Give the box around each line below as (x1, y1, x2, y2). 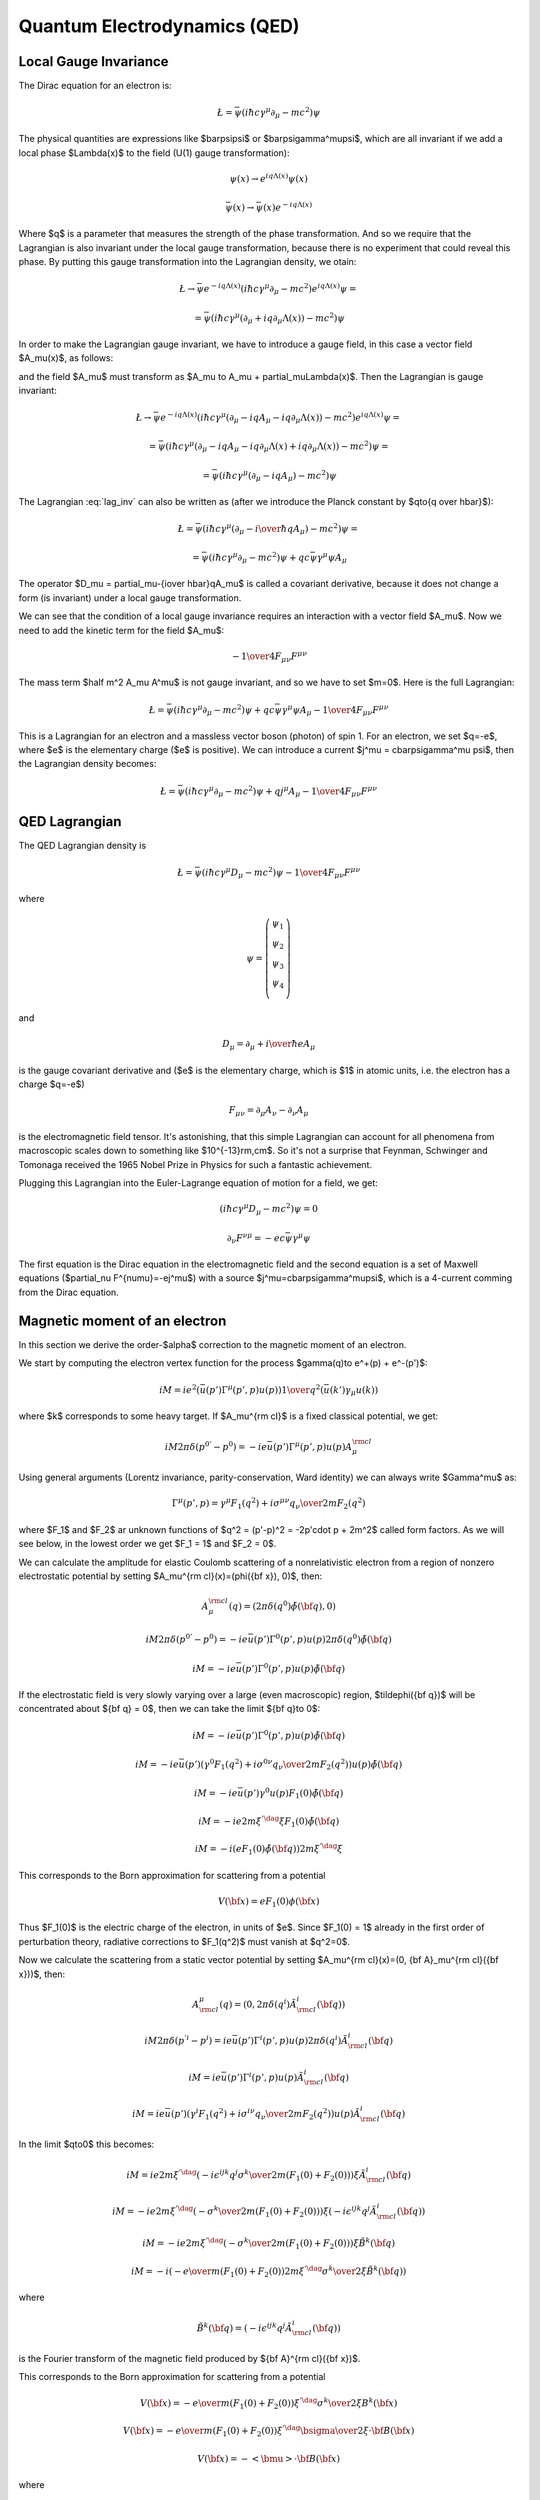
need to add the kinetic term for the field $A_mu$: (18, 624, 225, 636)
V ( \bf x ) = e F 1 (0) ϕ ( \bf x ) (217, 1895, 320, 1909)
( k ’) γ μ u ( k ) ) (329, 1384, 379, 1398)
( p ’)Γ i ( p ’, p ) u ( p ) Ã (226, 2070, 305, 2083)
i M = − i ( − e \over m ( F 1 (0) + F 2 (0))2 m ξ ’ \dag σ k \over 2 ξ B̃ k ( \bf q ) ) (130, 2264, 407, 2279)
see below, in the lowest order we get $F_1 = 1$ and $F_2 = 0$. (18, 1538, 277, 1550)
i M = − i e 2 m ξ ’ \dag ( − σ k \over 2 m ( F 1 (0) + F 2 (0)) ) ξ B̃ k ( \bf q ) (141, 2236, 396, 2252)
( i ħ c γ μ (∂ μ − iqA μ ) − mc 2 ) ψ (218, 468, 337, 484)
